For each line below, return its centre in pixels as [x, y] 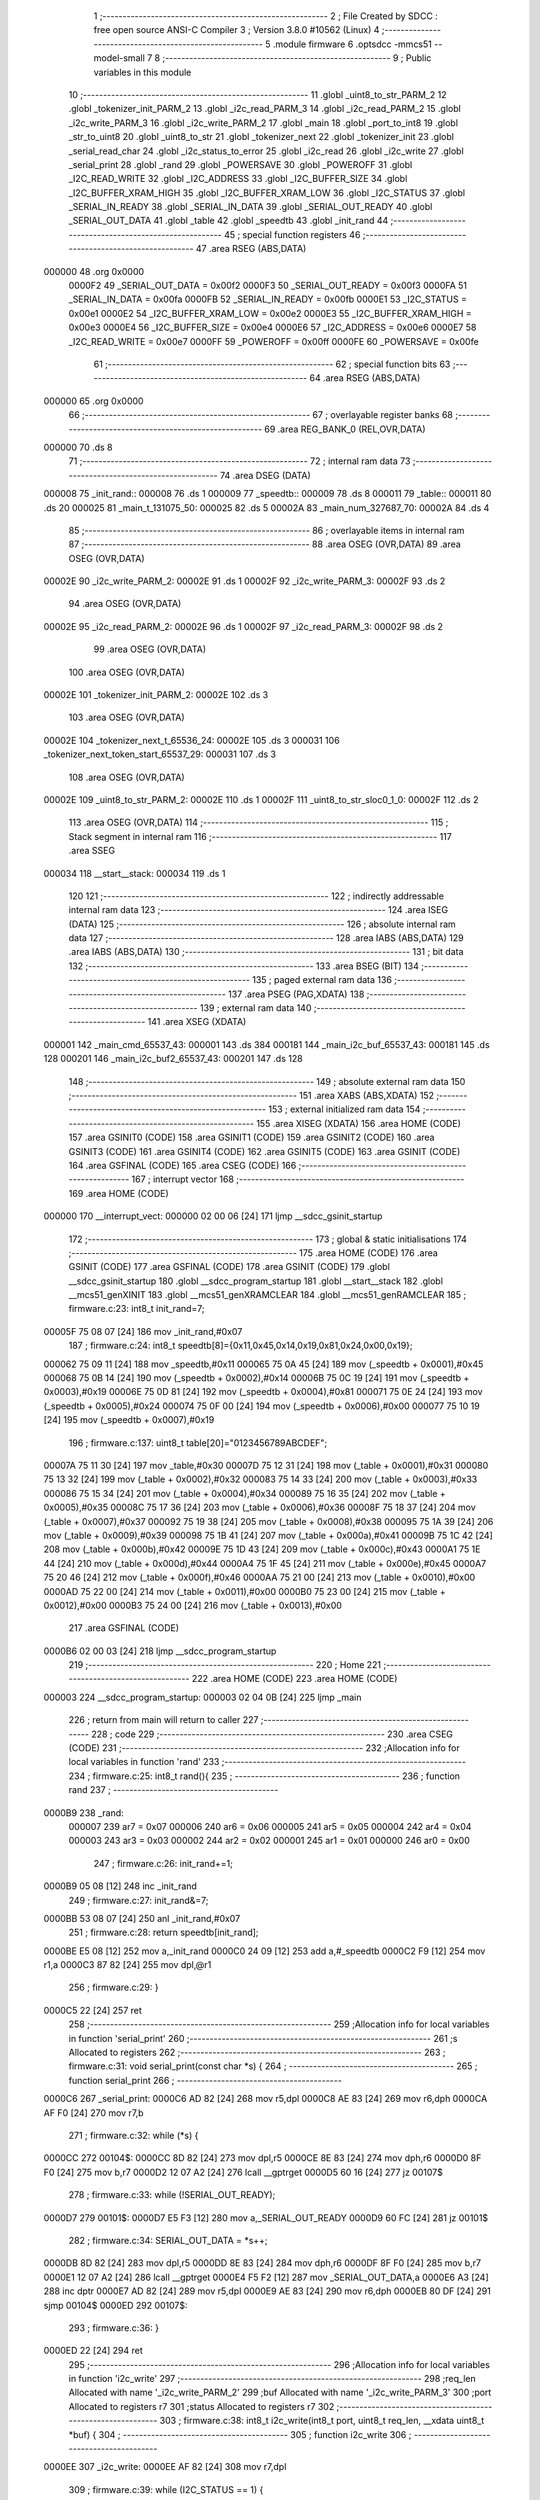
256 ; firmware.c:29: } [113, 1987]
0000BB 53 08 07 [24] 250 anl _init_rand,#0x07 [142, 1918]
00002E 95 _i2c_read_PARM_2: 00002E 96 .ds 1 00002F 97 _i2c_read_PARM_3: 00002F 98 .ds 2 [243, 626]
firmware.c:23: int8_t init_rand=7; [136, 1309]
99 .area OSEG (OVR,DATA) [150, 649]
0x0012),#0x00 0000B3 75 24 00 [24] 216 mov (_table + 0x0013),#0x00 [192, 1605]
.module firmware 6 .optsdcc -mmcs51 [352, 44]
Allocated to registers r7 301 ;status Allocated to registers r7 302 [201, 2406]
